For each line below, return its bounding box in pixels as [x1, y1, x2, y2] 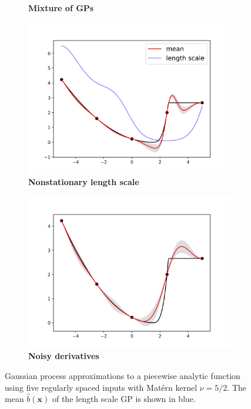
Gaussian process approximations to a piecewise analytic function [5, 369, 240, 381]
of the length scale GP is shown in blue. [52, 393, 196, 405]
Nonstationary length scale [28, 176, 139, 188]
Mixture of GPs [28, 2, 94, 14]
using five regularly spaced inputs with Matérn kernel [5, 381, 198, 393]
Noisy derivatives [28, 350, 99, 362]
